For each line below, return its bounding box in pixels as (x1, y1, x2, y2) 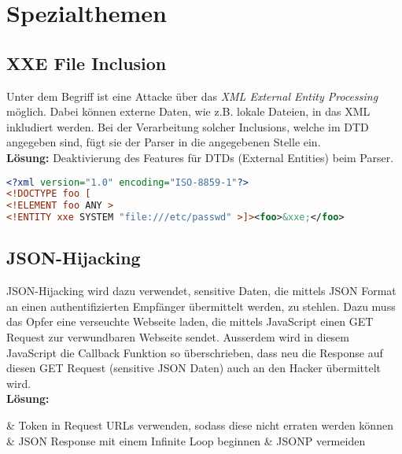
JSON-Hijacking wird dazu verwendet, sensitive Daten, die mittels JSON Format (6, 282, 396, 299)
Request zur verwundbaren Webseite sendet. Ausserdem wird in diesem (6, 329, 349, 345)
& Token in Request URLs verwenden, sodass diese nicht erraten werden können (6, 417, 393, 433)
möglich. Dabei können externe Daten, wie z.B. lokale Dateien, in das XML (6, 103, 371, 120)
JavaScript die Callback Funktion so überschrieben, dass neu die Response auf (6, 344, 383, 360)
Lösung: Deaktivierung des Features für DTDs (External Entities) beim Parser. (6, 149, 394, 165)
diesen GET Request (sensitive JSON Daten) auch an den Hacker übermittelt (6, 360, 382, 376)
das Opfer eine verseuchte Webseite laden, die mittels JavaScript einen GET (6, 313, 374, 330)
